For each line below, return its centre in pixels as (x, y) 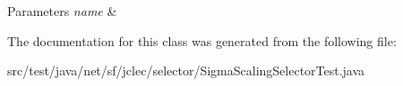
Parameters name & (62, 11)
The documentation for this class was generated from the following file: (202, 40)
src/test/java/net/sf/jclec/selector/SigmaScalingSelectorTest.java (186, 70)
